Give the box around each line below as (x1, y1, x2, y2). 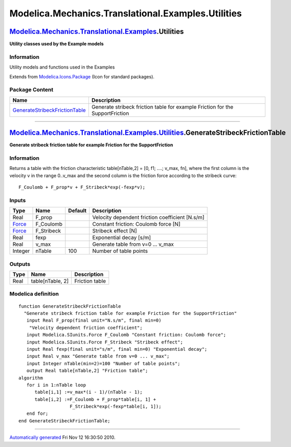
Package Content (9, 86, 54, 93)
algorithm (18, 375, 43, 381)
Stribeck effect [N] (92, 227, 137, 235)
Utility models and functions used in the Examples (9, 64, 115, 70)
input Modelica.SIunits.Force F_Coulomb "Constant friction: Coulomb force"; (26, 332, 227, 338)
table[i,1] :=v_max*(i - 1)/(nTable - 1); (34, 389, 143, 395)
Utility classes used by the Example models (9, 41, 104, 47)
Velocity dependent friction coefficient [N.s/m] (92, 214, 205, 221)
